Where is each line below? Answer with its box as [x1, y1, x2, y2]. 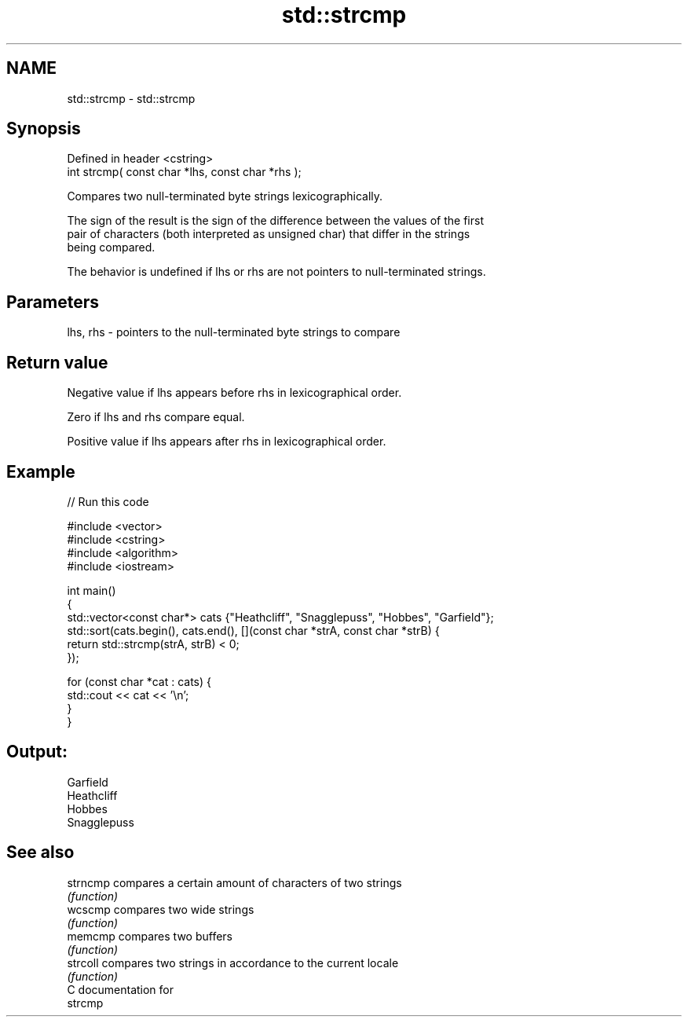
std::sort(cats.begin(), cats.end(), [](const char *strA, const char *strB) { [67, 623, 440, 637]
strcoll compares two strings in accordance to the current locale [67, 955, 399, 970]
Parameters [6, 291, 99, 312]
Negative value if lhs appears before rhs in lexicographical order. [67, 386, 402, 400]
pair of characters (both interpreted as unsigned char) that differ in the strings [67, 227, 470, 241]
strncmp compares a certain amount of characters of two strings [67, 875, 402, 889]
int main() [67, 583, 116, 597]
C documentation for [67, 982, 174, 996]
